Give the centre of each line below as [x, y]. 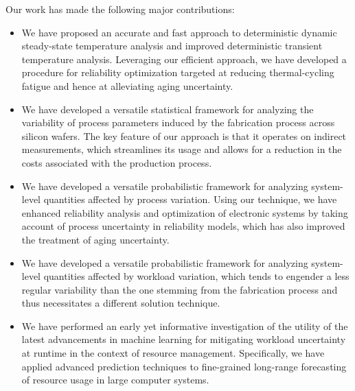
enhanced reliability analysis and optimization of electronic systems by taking [185, 212]
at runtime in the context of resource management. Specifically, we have [173, 353]
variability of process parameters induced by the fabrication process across [178, 122]
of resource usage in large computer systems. [115, 380]
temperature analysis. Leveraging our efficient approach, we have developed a [184, 59]
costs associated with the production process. [117, 162]
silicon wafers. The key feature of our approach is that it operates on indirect [184, 135]
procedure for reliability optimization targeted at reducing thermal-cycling [178, 72]
